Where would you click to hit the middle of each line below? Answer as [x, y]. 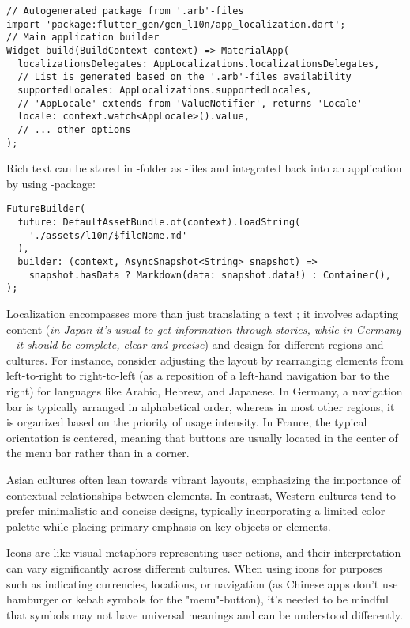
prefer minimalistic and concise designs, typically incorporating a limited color [196, 511]
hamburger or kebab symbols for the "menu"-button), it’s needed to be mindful [197, 599]
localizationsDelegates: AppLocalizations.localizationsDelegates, [199, 64]
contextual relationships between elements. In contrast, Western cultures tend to [201, 495]
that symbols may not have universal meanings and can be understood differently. [205, 614]
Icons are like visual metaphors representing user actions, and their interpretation [204, 552]
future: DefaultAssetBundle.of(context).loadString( [159, 223]
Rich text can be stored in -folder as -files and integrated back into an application [204, 168]
